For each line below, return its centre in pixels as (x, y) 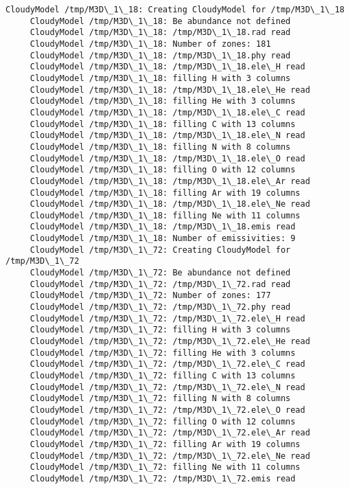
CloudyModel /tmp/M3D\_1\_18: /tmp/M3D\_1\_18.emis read (163, 227)
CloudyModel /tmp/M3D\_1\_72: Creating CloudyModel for (160, 250)
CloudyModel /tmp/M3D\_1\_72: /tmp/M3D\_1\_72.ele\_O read (167, 410)
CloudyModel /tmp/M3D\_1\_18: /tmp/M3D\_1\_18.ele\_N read (167, 136)
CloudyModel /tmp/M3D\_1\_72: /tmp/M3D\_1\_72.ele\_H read (167, 318)
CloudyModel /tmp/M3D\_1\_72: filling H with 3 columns (160, 330)
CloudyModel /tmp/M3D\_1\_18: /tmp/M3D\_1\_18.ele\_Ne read (170, 204)
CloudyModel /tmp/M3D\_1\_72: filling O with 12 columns (163, 421)
